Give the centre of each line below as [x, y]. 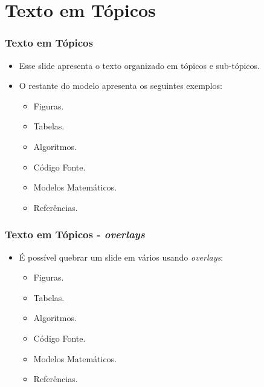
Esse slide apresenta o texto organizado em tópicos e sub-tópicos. [139, 65]
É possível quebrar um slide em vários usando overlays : [121, 257]
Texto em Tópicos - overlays [75, 234]
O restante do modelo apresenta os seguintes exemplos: [121, 86]
